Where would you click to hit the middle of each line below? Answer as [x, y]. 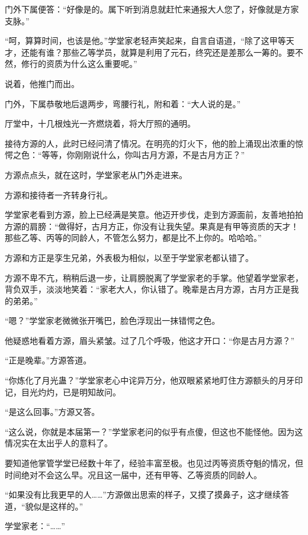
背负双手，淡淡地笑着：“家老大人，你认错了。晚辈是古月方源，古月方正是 [148, 289]
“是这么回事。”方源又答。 [52, 412]
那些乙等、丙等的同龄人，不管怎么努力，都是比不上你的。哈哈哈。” [133, 238]
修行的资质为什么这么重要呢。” [79, 64]
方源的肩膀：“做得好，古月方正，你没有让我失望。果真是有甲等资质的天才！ [152, 226]
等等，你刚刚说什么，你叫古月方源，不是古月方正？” [143, 155]
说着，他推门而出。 [42, 83]
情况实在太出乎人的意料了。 [59, 443]
